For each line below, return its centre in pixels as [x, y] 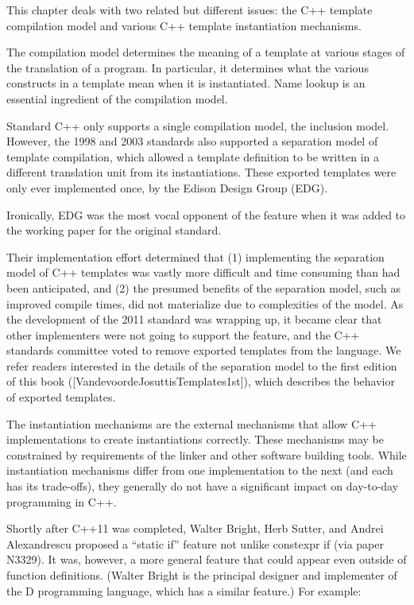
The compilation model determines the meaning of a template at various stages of [206, 52]
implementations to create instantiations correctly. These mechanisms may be [195, 439]
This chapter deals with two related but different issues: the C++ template [190, 10]
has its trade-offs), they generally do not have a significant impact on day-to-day [203, 486]
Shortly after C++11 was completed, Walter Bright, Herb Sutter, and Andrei [195, 528]
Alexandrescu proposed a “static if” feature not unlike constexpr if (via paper [195, 543]
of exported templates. [61, 397]
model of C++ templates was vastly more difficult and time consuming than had [203, 272]
